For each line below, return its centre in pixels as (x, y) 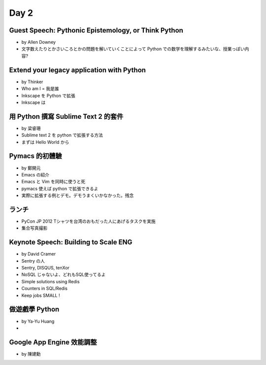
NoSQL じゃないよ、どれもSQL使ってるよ (64, 275)
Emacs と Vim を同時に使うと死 (53, 182)
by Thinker (32, 82)
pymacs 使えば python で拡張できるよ (60, 188)
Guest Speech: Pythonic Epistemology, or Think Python (96, 30)
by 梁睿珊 (31, 128)
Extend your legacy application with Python (78, 70)
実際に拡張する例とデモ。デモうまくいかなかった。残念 (78, 196)
